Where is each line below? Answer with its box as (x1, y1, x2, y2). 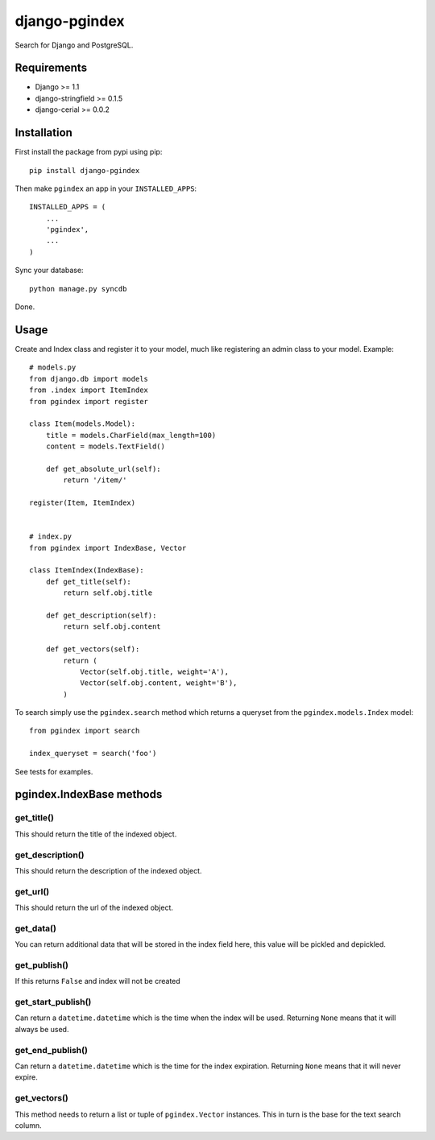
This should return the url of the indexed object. (14, 902, 173, 913)
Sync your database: (14, 266, 84, 275)
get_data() (14, 923, 56, 934)
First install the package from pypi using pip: (14, 147, 163, 157)
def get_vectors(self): (45, 645, 140, 654)
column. (14, 1120, 42, 1130)
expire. (14, 1072, 38, 1082)
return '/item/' (63, 476, 127, 485)
